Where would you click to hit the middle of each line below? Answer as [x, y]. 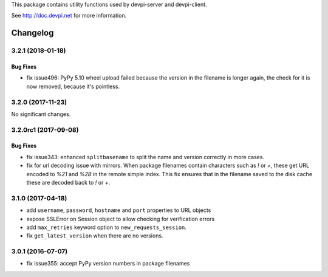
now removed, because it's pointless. [73, 86]
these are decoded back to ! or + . [68, 183]
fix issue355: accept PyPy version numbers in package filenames [108, 264]
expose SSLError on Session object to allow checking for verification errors [121, 219]
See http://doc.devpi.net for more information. [69, 16]
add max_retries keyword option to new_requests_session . [106, 227]
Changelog [32, 33]
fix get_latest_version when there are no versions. [95, 236]
